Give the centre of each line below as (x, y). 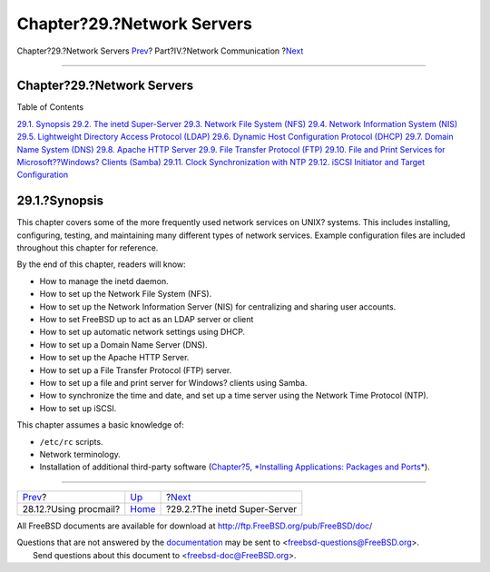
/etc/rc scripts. (71, 441)
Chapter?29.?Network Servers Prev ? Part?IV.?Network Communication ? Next (160, 51)
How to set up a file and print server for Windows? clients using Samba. (173, 383)
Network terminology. (80, 454)
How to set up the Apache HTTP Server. (114, 358)
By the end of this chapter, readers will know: (101, 264)
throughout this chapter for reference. (88, 248)
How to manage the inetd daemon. (104, 281)
